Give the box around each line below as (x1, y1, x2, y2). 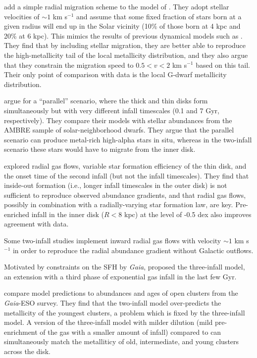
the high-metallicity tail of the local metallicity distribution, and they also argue (4, 49, 248, 60)
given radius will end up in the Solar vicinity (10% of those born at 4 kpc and (4, 21, 241, 31)
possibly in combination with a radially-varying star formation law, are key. (4, 199, 233, 210)
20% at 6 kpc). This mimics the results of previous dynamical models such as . (4, 30, 243, 41)
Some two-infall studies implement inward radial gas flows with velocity (4, 235, 221, 246)
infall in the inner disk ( (31, 209, 104, 219)
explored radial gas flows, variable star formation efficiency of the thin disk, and (4, 160, 247, 171)
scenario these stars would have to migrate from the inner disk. (4, 144, 196, 154)
